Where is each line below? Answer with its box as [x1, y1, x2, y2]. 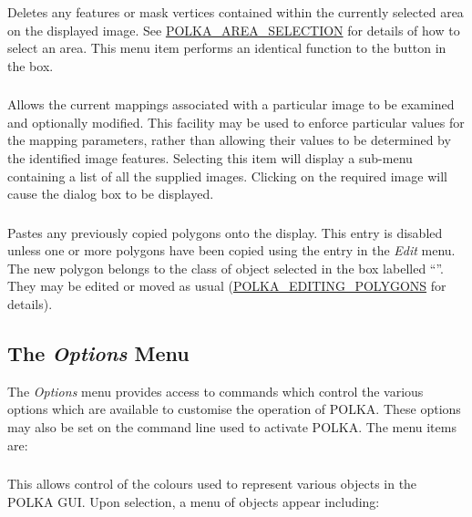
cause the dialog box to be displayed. [7, 184, 214, 203]
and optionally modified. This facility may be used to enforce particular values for [7, 112, 465, 131]
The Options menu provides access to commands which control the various [7, 381, 424, 400]
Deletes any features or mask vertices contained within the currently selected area [7, 2, 464, 21]
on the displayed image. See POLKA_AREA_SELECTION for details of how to [7, 20, 460, 39]
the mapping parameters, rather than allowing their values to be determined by [7, 130, 451, 150]
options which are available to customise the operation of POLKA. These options [7, 399, 461, 419]
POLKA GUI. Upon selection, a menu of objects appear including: [7, 491, 380, 511]
